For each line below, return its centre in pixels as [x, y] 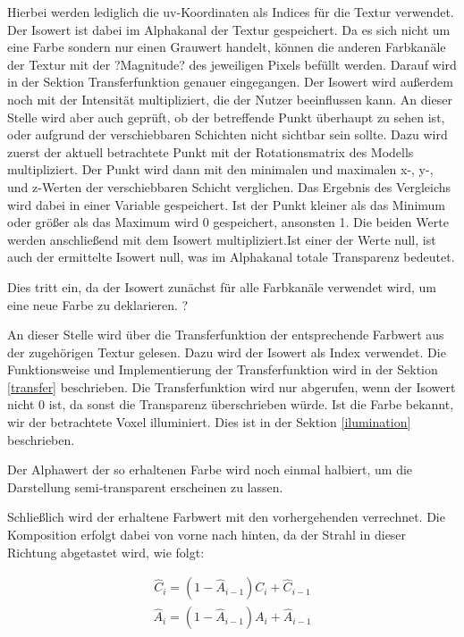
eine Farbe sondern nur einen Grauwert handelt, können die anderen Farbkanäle [227, 47]
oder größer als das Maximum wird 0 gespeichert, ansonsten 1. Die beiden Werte [228, 222]
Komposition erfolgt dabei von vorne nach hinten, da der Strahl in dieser [207, 535]
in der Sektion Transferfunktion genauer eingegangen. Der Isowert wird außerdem [230, 82]
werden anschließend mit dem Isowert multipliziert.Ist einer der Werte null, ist [222, 239]
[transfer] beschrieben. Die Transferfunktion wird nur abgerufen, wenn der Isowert [232, 386]
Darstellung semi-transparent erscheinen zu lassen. [145, 486]
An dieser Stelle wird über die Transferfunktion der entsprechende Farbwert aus [226, 335]
